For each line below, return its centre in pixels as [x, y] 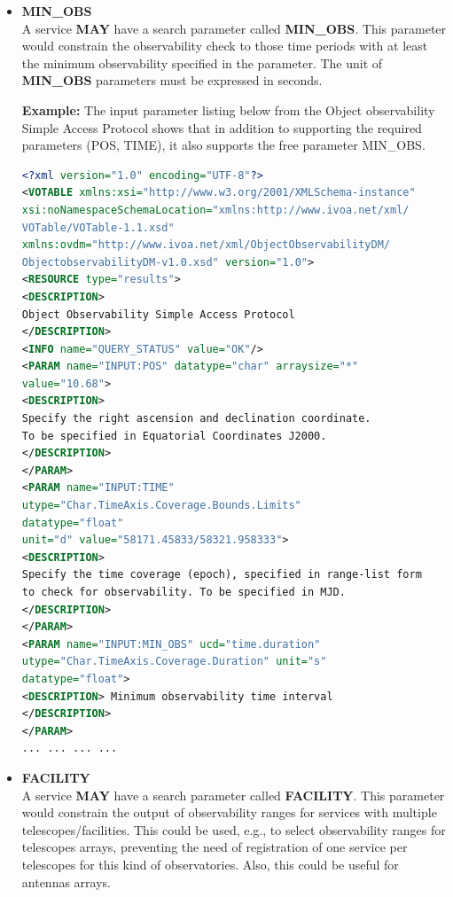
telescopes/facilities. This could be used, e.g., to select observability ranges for [234, 829]
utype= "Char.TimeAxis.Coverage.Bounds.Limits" [161, 506]
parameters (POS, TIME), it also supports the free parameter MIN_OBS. [223, 145]
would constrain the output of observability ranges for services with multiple [229, 812]
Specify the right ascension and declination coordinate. [196, 419]
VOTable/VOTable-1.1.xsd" [98, 227]
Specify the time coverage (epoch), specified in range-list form [222, 575]
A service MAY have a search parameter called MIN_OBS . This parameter [234, 28]
